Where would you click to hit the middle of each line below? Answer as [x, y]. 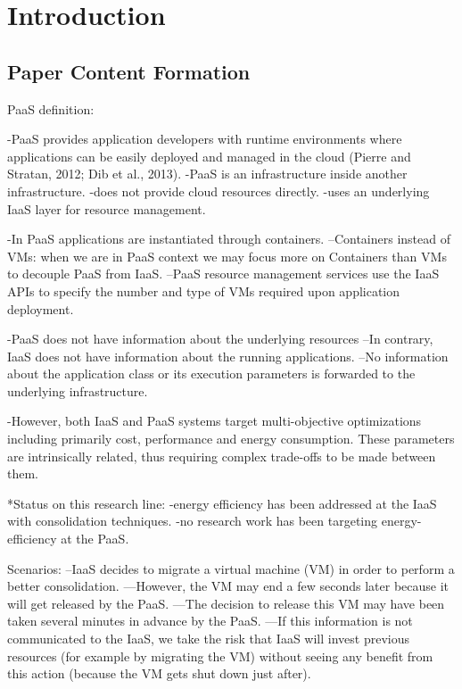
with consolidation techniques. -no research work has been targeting [193, 521]
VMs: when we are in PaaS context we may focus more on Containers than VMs [227, 256]
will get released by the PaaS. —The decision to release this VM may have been [226, 603]
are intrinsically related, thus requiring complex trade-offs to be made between [222, 456]
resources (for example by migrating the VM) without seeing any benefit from [220, 656]
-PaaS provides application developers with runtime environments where [205, 139]
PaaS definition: [51, 108]
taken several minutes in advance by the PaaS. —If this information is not [210, 621]
